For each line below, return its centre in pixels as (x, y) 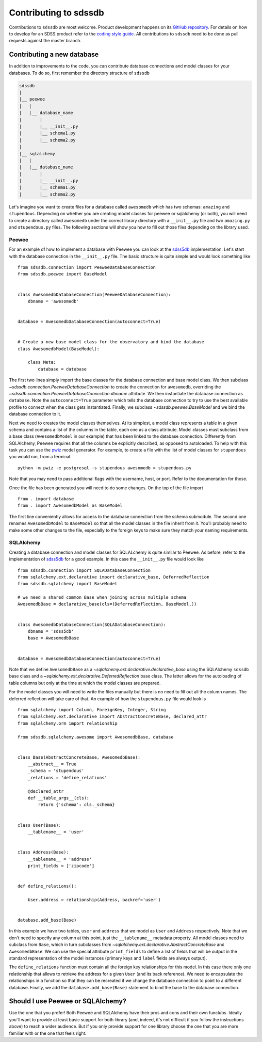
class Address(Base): (43, 852)
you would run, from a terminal (40, 457)
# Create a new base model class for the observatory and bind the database (111, 342)
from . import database (46, 499)
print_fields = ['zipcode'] (61, 866)
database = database (62, 369)
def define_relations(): (47, 886)
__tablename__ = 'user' (56, 832)
